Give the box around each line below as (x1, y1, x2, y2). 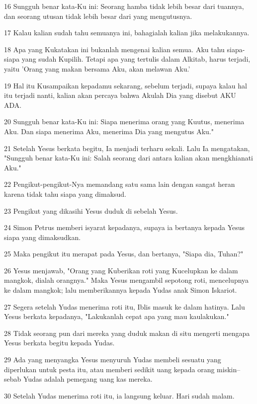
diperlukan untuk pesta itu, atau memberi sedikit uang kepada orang (4, 364, 215, 374)
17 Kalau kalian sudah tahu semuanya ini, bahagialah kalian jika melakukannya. (4, 27, 250, 38)
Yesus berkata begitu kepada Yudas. (4, 337, 115, 348)
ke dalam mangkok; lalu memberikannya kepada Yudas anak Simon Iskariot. (4, 285, 237, 295)
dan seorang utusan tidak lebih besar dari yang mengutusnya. (4, 10, 192, 21)
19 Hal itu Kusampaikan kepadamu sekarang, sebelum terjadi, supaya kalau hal (4, 80, 247, 90)
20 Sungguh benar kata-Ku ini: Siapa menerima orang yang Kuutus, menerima (4, 116, 245, 127)
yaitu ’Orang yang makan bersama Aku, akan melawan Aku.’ (4, 63, 190, 74)
